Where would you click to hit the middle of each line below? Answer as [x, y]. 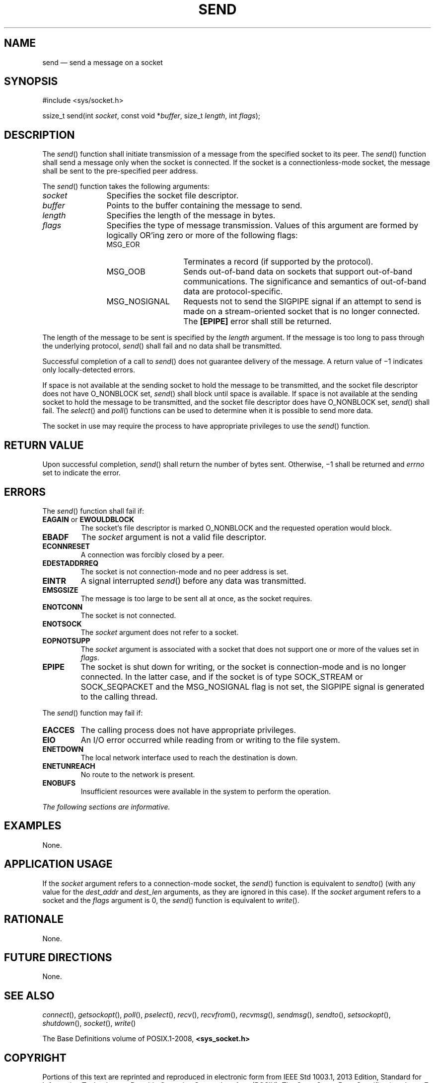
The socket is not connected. [128, 615]
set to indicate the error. [81, 473]
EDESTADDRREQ [71, 563]
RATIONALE [34, 919]
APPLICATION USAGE [58, 864]
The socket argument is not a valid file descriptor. [174, 537]
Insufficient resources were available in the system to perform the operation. [206, 791]
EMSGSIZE [60, 590]
